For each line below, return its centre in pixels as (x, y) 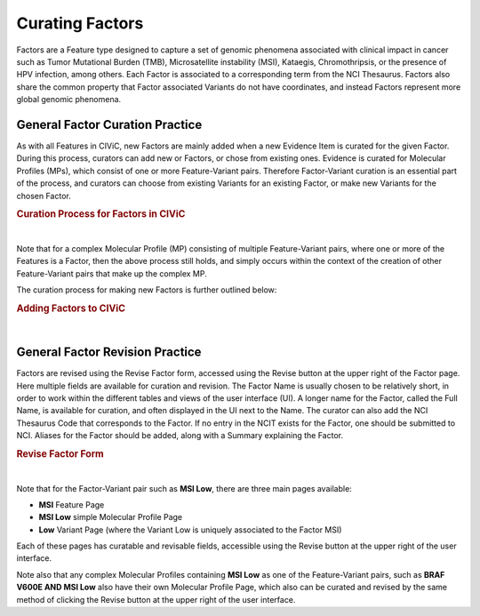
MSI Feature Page (72, 504)
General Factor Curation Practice (109, 124)
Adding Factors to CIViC (71, 308)
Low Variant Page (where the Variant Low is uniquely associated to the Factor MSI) (190, 530)
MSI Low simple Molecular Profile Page (111, 517)
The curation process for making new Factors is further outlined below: (147, 290)
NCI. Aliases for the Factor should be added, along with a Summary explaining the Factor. (180, 436)
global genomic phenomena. (69, 100)
